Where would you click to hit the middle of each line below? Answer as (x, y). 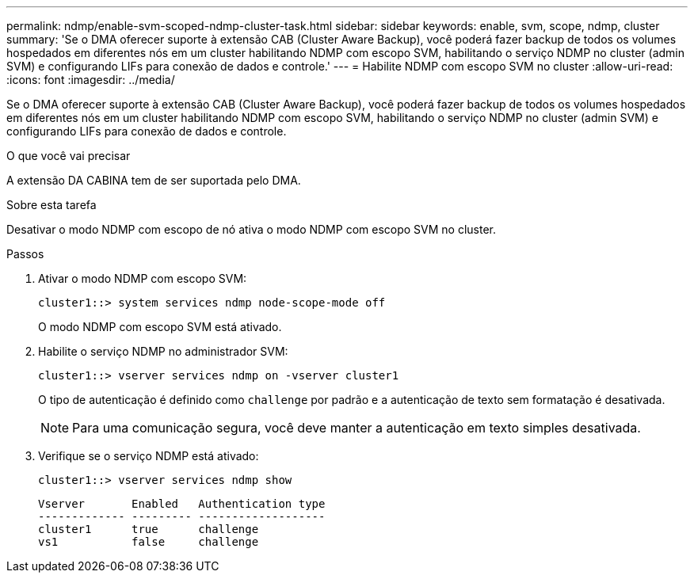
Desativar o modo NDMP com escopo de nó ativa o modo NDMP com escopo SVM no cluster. (252, 229)
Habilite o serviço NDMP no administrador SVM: (163, 351)
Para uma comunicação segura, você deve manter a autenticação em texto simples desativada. (357, 428)
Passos (25, 254)
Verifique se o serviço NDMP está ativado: (149, 456)
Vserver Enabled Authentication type (182, 504)
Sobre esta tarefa (51, 205)
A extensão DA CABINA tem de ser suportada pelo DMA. (154, 180)
